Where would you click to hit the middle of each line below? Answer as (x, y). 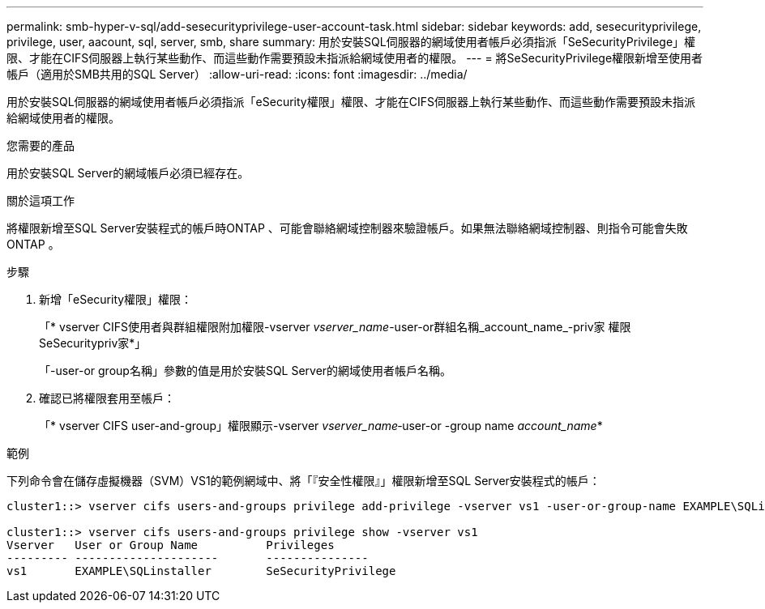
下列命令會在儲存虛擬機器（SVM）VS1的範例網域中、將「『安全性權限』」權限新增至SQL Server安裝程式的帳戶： (303, 481)
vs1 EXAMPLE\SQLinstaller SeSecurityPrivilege (201, 571)
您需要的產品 (41, 145)
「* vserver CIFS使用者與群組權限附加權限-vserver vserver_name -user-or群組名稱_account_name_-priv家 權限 (335, 327)
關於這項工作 (41, 200)
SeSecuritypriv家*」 (93, 343)
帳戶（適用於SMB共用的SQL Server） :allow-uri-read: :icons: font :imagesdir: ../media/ (237, 74)
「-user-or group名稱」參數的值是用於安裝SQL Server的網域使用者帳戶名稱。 (246, 371)
